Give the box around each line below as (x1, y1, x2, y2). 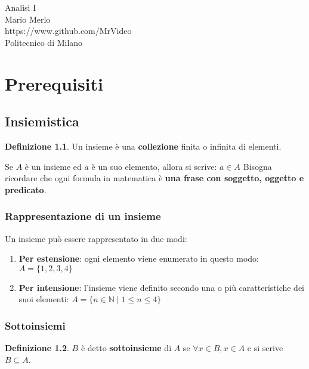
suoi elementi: (18, 293, 69, 305)
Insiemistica (5, 112, 79, 131)
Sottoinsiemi (5, 318, 66, 333)
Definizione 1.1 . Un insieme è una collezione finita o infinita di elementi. (5, 139, 282, 152)
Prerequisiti (5, 71, 103, 95)
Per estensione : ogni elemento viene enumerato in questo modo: (18, 252, 259, 265)
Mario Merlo (5, 13, 51, 25)
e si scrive (247, 342, 283, 354)
